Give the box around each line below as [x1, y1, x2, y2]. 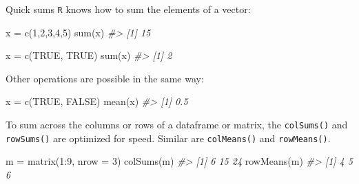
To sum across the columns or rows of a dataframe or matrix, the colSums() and [6, 117, 348, 132]
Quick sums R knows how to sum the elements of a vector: [6, 2, 251, 16]
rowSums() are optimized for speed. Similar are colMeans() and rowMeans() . [6, 130, 331, 145]
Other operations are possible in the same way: [6, 71, 204, 85]
